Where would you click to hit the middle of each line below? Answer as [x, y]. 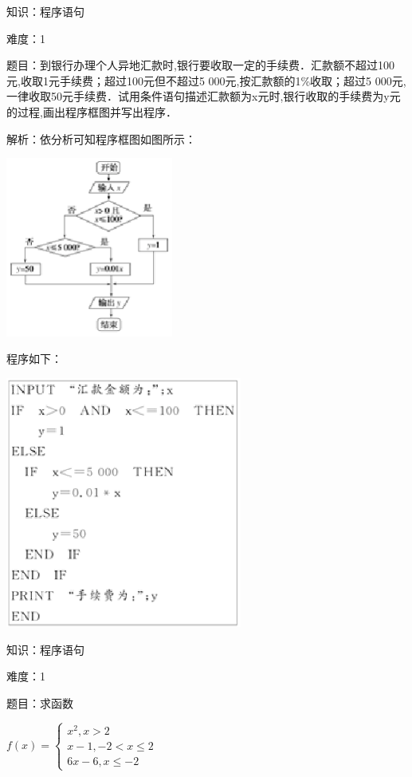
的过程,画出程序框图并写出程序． [92, 111]
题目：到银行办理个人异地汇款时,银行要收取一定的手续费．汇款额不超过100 [200, 65]
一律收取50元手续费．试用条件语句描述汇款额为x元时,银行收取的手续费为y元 [204, 96]
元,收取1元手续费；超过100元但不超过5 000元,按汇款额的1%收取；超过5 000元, [206, 80]
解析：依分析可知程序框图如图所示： [101, 138]
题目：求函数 [40, 702]
